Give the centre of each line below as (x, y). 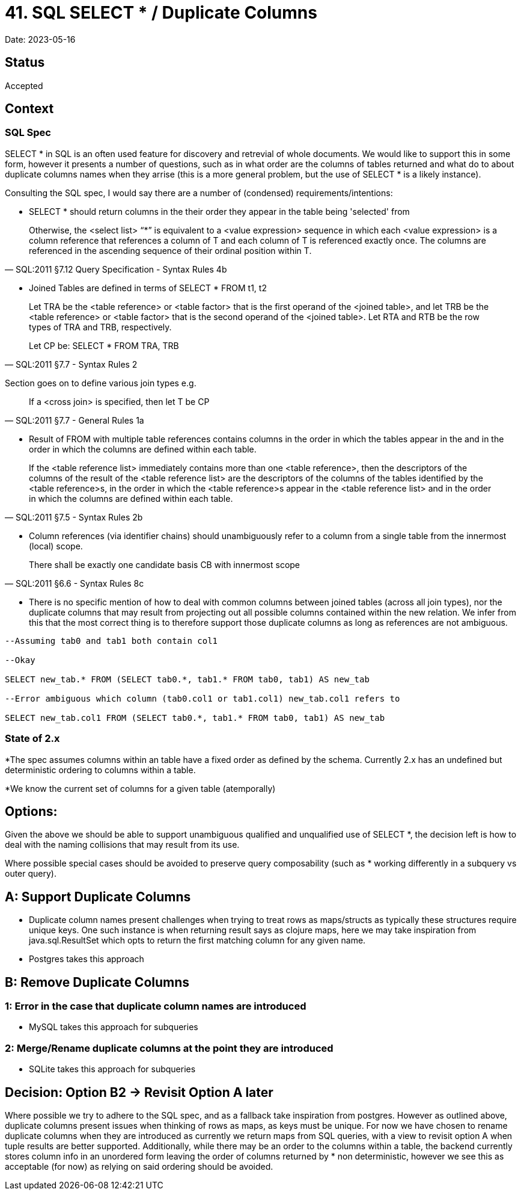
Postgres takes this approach (87, 959)
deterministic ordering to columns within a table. (100, 770)
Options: (31, 811)
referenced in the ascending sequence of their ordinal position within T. (170, 250)
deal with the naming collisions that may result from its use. (122, 845)
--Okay (20, 660)
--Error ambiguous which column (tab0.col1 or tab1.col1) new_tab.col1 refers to (203, 698)
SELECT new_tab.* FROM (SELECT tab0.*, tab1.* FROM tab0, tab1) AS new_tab (187, 679)
